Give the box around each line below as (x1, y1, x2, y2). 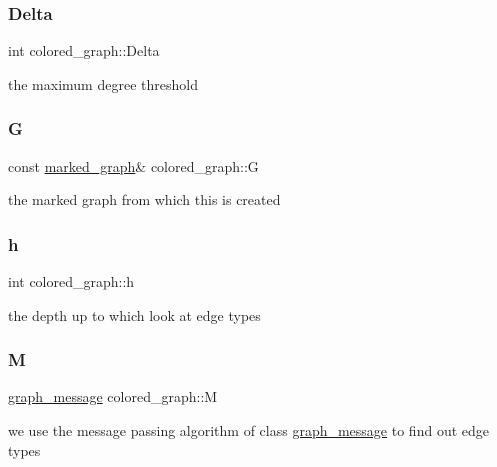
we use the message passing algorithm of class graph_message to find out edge (8, 420, 489, 441)
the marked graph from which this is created (8, 189, 281, 210)
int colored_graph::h (8, 271, 135, 292)
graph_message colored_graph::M (8, 386, 218, 407)
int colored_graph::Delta (8, 40, 160, 61)
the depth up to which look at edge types (8, 304, 261, 325)
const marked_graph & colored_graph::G (8, 155, 259, 176)
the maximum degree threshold (8, 73, 198, 94)
